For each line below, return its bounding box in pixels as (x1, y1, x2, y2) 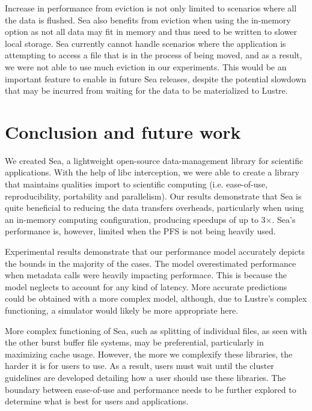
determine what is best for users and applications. (5, 395, 189, 407)
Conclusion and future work (5, 119, 241, 144)
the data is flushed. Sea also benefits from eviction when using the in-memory (5, 13, 291, 26)
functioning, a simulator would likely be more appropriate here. (5, 304, 239, 316)
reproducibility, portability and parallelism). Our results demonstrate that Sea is (5, 189, 302, 202)
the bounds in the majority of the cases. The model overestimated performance (5, 257, 296, 269)
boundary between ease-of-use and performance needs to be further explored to (5, 383, 296, 395)
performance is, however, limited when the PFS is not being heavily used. (5, 225, 276, 237)
